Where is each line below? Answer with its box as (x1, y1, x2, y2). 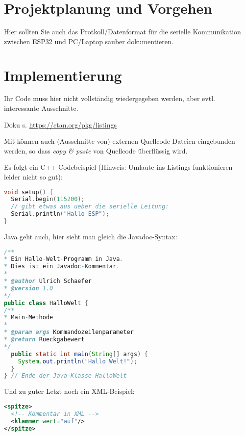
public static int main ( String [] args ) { (11, 350, 148, 358)
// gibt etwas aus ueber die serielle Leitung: (11, 203, 169, 210)
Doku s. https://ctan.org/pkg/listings (4, 119, 117, 129)
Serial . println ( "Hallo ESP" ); (11, 210, 109, 218)
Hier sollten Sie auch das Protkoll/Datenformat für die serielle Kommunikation (4, 26, 241, 37)
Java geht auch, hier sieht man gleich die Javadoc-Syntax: (4, 231, 177, 241)
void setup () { (4, 188, 53, 196)
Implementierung (4, 65, 122, 85)
